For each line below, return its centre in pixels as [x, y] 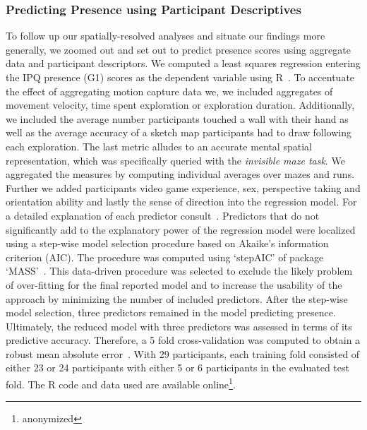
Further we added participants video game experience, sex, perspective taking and [183, 187]
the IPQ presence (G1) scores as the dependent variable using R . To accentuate [180, 77]
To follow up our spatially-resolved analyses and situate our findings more [166, 36]
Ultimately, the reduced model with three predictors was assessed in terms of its [179, 326]
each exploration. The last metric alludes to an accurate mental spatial [159, 146]
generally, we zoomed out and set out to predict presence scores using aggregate [178, 49]
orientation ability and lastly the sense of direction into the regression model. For [181, 202]
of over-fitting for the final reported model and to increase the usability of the [174, 284]
